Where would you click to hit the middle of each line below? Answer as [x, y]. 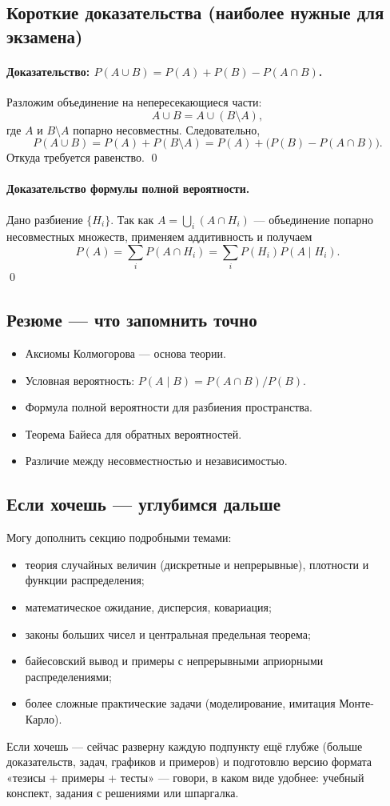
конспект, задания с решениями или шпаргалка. [123, 793]
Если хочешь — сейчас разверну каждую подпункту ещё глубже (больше [185, 746]
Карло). [44, 718]
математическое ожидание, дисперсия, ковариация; [148, 607]
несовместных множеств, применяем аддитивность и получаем [159, 237]
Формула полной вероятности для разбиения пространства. [169, 407]
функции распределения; [85, 580]
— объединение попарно [314, 219]
